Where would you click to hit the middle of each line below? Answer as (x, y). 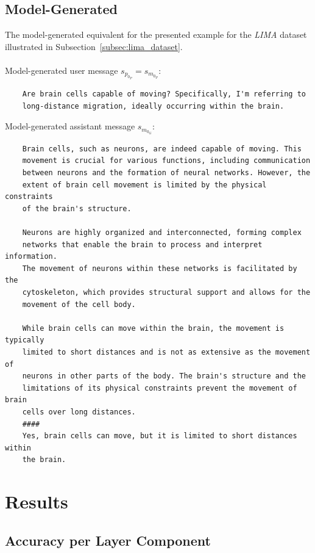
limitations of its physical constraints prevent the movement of (160, 388)
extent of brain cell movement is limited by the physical (144, 185)
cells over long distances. (79, 412)
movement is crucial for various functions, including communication (166, 161)
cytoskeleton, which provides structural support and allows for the (166, 292)
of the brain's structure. (77, 208)
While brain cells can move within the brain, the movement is (153, 328)
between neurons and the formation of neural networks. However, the (166, 173)
